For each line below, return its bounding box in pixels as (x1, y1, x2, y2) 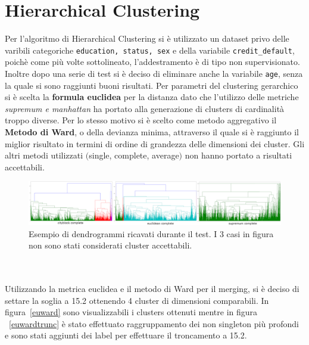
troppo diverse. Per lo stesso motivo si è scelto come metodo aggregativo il (5, 114, 277, 126)
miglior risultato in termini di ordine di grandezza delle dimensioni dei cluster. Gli (5, 137, 305, 150)
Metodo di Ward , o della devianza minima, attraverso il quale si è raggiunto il (5, 126, 299, 138)
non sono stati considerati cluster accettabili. (29, 239, 192, 251)
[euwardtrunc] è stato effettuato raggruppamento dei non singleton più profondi (9, 317, 299, 330)
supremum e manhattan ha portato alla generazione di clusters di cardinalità (5, 102, 285, 114)
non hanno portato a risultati (185, 149, 292, 161)
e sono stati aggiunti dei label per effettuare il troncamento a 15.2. (5, 329, 247, 341)
